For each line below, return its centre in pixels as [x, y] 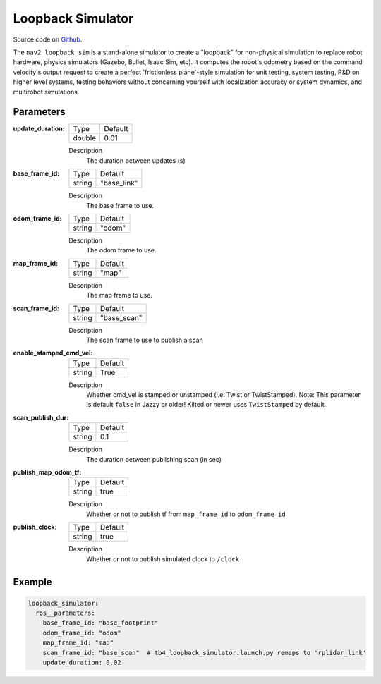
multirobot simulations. [46, 92]
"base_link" [119, 183]
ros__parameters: [65, 613]
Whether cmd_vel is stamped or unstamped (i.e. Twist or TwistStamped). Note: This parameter [224, 395]
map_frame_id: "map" [78, 643]
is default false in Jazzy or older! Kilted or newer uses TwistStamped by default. [206, 405]
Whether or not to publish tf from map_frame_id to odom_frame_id [186, 514]
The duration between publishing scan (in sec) [154, 459]
